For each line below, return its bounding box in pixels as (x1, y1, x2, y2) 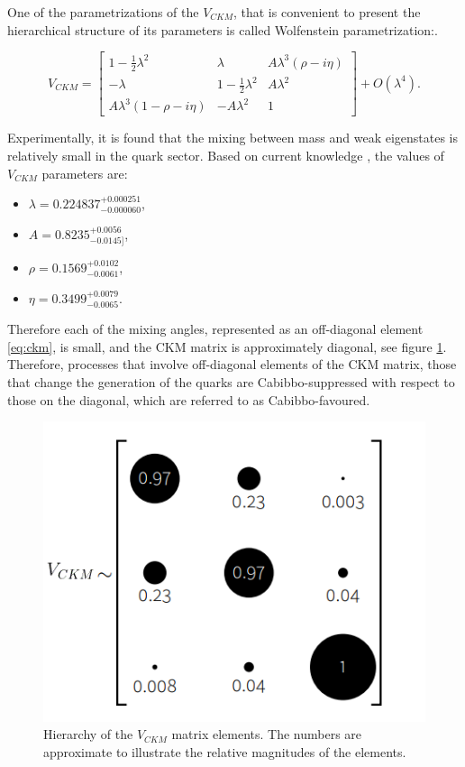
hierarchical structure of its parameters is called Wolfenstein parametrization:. (7, 20, 438, 39)
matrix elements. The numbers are (171, 725, 362, 744)
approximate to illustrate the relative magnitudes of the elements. (43, 743, 406, 761)
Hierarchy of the (43, 725, 133, 744)
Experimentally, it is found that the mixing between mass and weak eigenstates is (7, 128, 459, 147)
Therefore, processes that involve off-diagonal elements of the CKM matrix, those (7, 355, 457, 374)
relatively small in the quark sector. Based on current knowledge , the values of (7, 146, 444, 165)
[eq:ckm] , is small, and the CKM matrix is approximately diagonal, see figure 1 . (7, 337, 447, 356)
